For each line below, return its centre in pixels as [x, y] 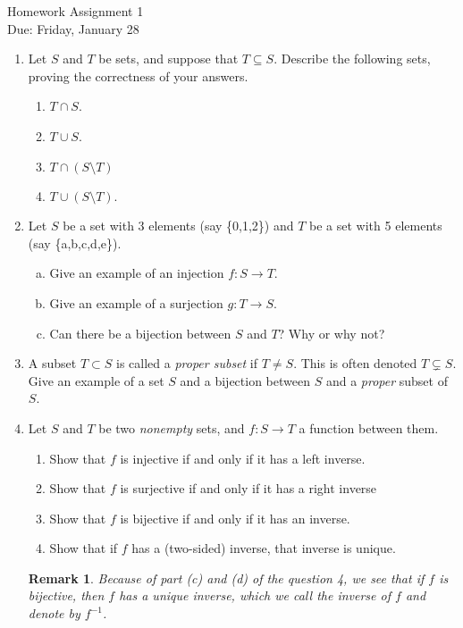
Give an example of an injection [137, 273]
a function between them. [369, 427]
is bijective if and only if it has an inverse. [235, 518]
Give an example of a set [96, 380]
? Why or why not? [332, 333]
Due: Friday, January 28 [73, 28]
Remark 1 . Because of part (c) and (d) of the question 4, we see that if [226, 578]
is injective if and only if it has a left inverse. [243, 458]
